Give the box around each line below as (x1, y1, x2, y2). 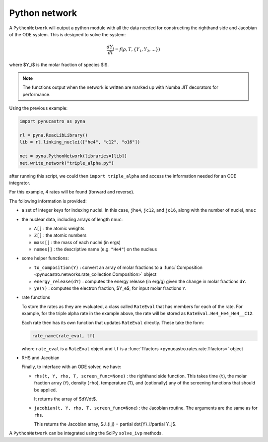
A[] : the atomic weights (34, 225, 84, 231)
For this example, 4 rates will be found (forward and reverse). (9, 189, 134, 195)
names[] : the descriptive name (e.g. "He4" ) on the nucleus (34, 246, 157, 253)
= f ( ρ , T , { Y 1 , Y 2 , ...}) (115, 47, 160, 54)
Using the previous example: (9, 105, 68, 111)
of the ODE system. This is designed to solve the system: (9, 31, 126, 37)
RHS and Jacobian (21, 355, 60, 361)
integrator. (9, 180, 31, 186)
